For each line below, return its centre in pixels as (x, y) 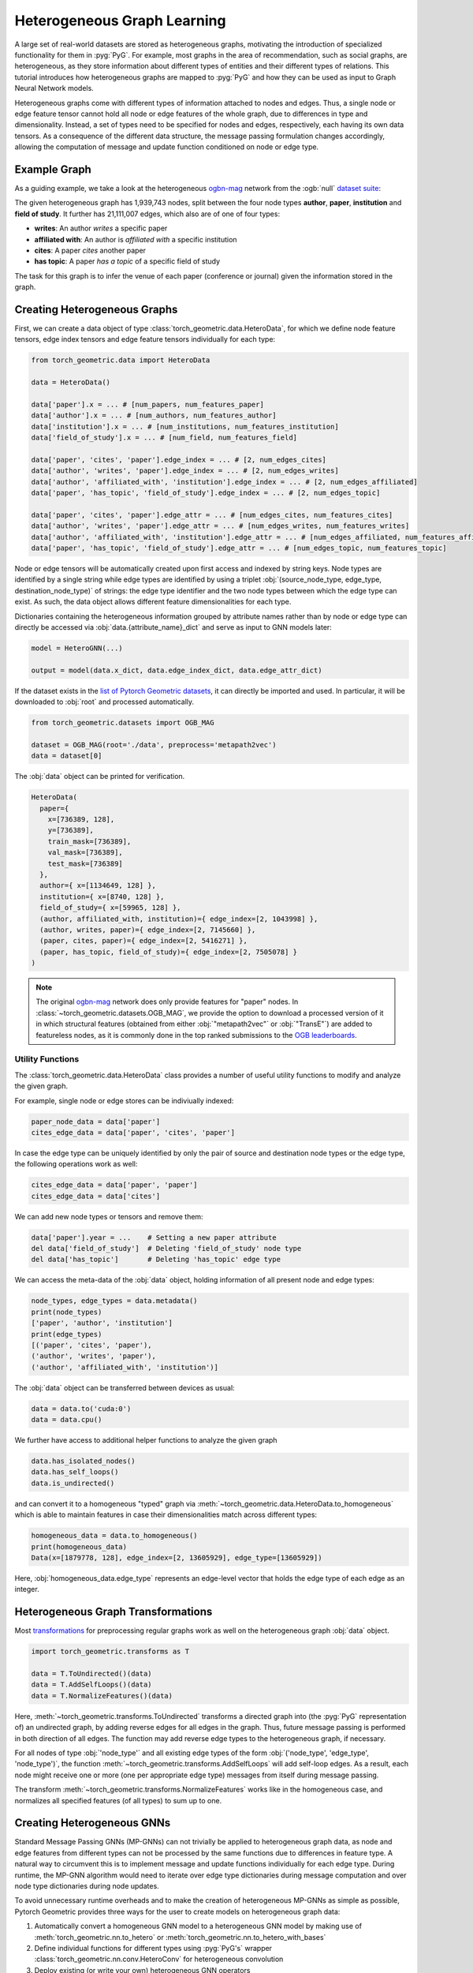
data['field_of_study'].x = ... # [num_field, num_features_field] (164, 438)
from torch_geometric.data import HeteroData (121, 360)
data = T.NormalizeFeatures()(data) (102, 1696)
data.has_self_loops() (75, 1472)
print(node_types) (67, 1312)
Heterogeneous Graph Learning (120, 21)
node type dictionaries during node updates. (87, 1886)
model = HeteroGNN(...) (77, 648)
